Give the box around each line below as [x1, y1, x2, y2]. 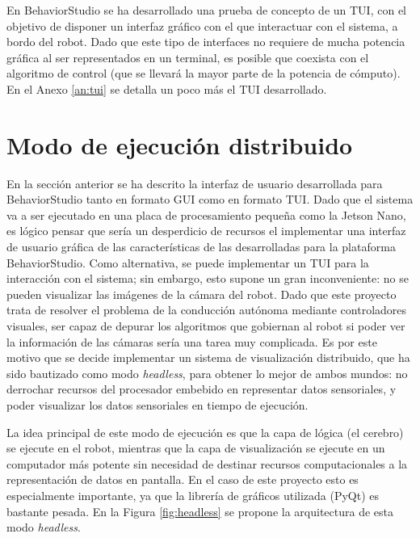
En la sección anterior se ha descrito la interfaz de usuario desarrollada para [6, 174, 383, 191]
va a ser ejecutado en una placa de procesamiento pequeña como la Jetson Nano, [6, 206, 406, 223]
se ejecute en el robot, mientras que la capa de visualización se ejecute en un [6, 439, 385, 456]
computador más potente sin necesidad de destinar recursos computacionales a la [6, 455, 408, 472]
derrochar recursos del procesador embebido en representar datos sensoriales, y [6, 380, 397, 397]
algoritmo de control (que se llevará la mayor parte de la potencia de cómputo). [6, 65, 401, 82]
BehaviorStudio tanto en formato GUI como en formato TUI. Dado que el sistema [6, 191, 414, 208]
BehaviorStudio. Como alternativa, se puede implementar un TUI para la [6, 254, 369, 271]
